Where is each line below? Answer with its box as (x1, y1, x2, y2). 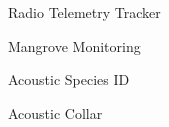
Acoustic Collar (8, 102, 103, 123)
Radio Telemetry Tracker (8, 2, 161, 22)
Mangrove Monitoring (8, 35, 141, 56)
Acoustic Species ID (8, 69, 130, 90)
